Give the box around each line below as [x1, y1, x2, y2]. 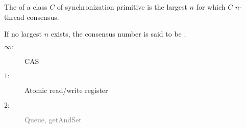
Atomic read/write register [24, 85, 108, 95]
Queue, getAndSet [24, 114, 82, 124]
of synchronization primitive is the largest [57, 2, 187, 12]
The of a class [4, 2, 47, 12]
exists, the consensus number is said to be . [51, 28, 186, 39]
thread [4, 11, 24, 22]
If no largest [4, 28, 42, 39]
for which [196, 2, 226, 12]
